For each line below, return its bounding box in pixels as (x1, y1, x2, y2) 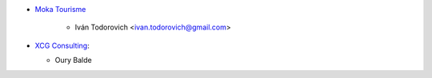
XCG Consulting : (34, 41, 90, 50)
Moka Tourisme (34, 5, 86, 14)
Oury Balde (54, 56, 92, 65)
